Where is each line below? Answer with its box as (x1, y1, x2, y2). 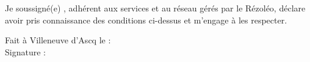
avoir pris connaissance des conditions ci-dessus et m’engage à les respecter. (5, 13, 287, 26)
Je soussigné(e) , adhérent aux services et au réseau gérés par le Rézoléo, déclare (5, 2, 306, 14)
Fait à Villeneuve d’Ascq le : (5, 34, 111, 46)
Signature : (5, 45, 46, 58)
